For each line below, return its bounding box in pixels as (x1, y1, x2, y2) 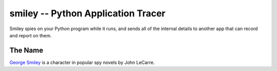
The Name (9, 46, 44, 55)
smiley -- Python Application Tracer (9, 8, 166, 19)
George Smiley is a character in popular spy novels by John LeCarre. (9, 59, 155, 65)
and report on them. (9, 32, 52, 38)
